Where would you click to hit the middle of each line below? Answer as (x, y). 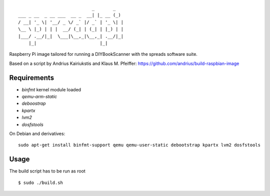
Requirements (32, 78)
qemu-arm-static (39, 97)
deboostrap (34, 103)
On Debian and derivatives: (37, 133)
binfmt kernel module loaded (51, 89)
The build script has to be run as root (47, 171)
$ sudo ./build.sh (41, 183)
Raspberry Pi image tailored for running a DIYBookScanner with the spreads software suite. (103, 54)
